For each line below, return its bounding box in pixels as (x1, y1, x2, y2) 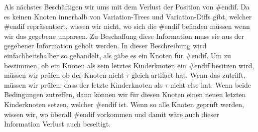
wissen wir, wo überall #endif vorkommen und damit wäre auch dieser (4, 109, 219, 119)
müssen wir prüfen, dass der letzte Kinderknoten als (4, 79, 163, 90)
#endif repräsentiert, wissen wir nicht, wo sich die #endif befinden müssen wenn (4, 21, 250, 31)
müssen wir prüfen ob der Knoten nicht (4, 70, 124, 80)
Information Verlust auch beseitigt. (4, 119, 111, 129)
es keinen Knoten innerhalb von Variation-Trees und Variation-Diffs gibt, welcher (4, 11, 252, 21)
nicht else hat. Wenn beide (170, 79, 251, 90)
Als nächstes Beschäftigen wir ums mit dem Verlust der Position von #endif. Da (4, 1, 250, 11)
